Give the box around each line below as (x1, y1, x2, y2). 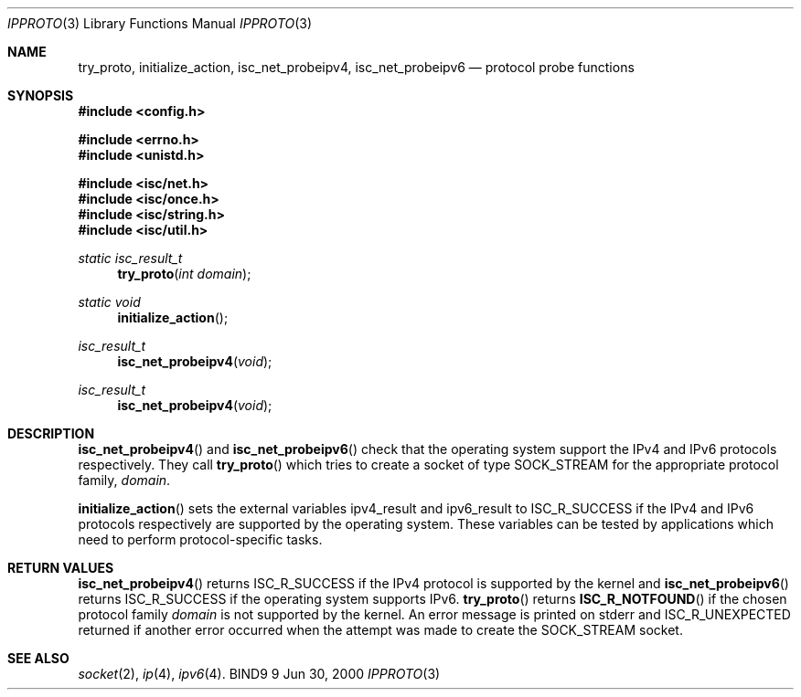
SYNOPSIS (7, 88, 74, 103)
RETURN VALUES (7, 560, 114, 576)
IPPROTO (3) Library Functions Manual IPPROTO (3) (7, 16, 313, 31)
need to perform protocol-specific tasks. (78, 532, 323, 547)
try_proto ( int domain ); (117, 266, 251, 281)
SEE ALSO (7, 650, 69, 666)
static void (78, 294, 141, 310)
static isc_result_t (78, 250, 183, 266)
